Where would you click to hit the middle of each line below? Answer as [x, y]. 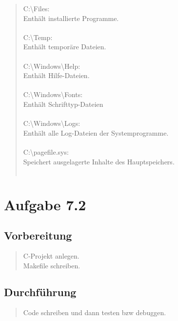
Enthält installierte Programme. [71, 18]
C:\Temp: [38, 37]
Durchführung [40, 291]
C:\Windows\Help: [52, 66]
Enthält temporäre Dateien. [65, 47]
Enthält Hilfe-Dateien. [56, 75]
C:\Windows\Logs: [52, 123]
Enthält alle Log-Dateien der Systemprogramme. [96, 132]
